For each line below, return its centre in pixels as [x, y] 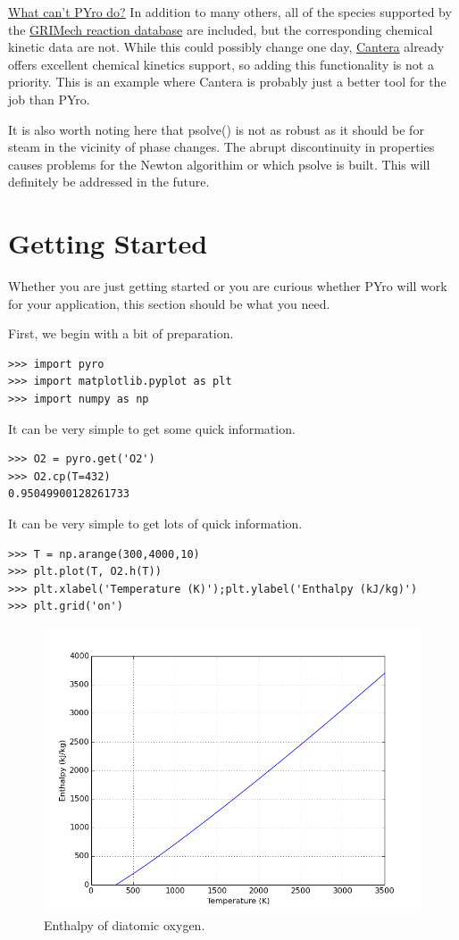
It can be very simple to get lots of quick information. [155, 523]
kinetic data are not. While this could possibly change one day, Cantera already [226, 47]
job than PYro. [49, 99]
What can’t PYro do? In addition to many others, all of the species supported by [230, 12]
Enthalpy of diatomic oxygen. [125, 925]
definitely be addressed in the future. [109, 182]
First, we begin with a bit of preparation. [121, 333]
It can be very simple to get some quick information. [152, 428]
